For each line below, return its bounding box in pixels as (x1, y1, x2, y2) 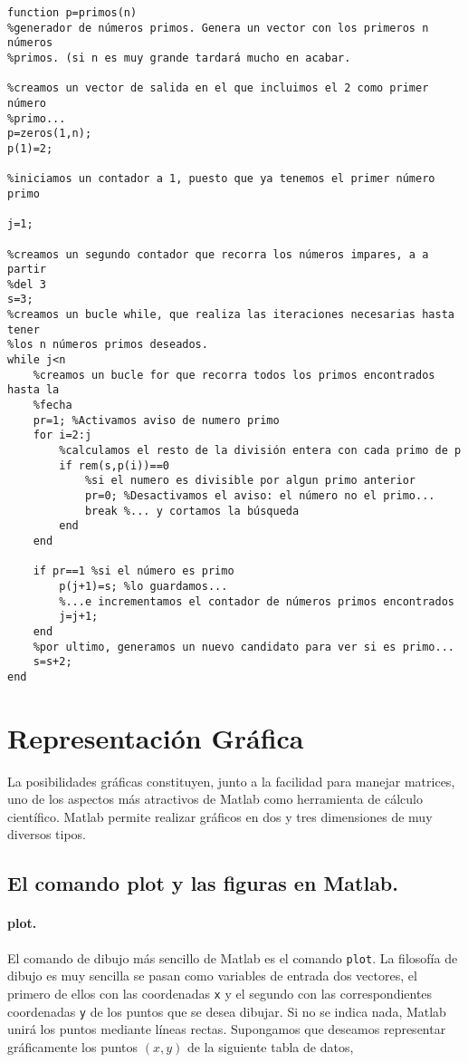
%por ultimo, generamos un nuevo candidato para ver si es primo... (33, 640, 454, 653)
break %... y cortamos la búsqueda (84, 504, 300, 517)
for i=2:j (33, 429, 92, 442)
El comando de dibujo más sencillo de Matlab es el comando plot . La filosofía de (7, 948, 458, 967)
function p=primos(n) (7, 6, 138, 19)
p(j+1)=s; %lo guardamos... (59, 579, 228, 593)
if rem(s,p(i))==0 (59, 459, 169, 472)
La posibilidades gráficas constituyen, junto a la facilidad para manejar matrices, (7, 771, 455, 790)
